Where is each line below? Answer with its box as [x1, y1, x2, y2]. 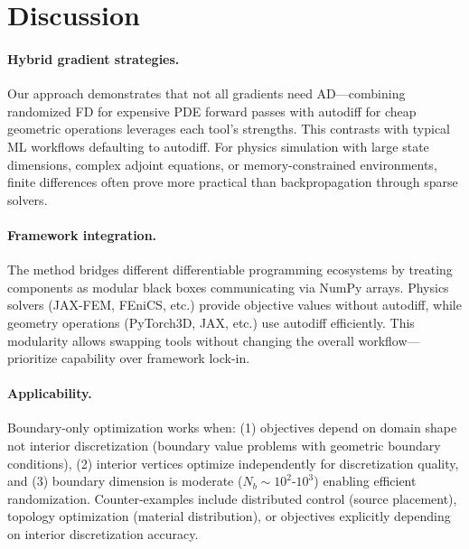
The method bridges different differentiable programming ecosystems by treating [7, 260, 453, 279]
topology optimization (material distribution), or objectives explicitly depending [7, 507, 451, 526]
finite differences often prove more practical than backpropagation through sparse [7, 172, 458, 191]
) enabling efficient [314, 471, 417, 490]
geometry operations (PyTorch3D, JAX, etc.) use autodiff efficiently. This [7, 312, 415, 331]
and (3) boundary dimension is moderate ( [7, 471, 243, 490]
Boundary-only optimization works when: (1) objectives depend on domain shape [7, 418, 457, 437]
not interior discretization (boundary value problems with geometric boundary [7, 436, 441, 455]
